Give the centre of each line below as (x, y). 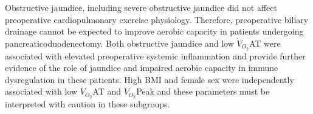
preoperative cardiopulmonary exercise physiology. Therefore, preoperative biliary (157, 19)
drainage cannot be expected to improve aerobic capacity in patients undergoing (154, 31)
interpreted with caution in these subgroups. (88, 104)
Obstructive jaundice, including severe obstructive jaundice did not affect (141, 7)
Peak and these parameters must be (203, 91)
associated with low (41, 91)
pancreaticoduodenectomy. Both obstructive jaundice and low (119, 43)
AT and (107, 91)
